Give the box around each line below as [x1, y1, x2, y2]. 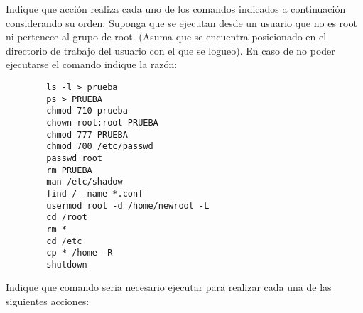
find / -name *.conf [46, 188, 143, 199]
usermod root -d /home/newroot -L [46, 200, 210, 211]
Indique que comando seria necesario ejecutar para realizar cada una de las [6, 280, 332, 295]
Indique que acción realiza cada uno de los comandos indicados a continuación [6, 1, 346, 16]
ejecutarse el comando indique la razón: [6, 57, 178, 72]
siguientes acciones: [6, 294, 90, 309]
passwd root [46, 153, 103, 163]
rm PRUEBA [46, 165, 92, 175]
